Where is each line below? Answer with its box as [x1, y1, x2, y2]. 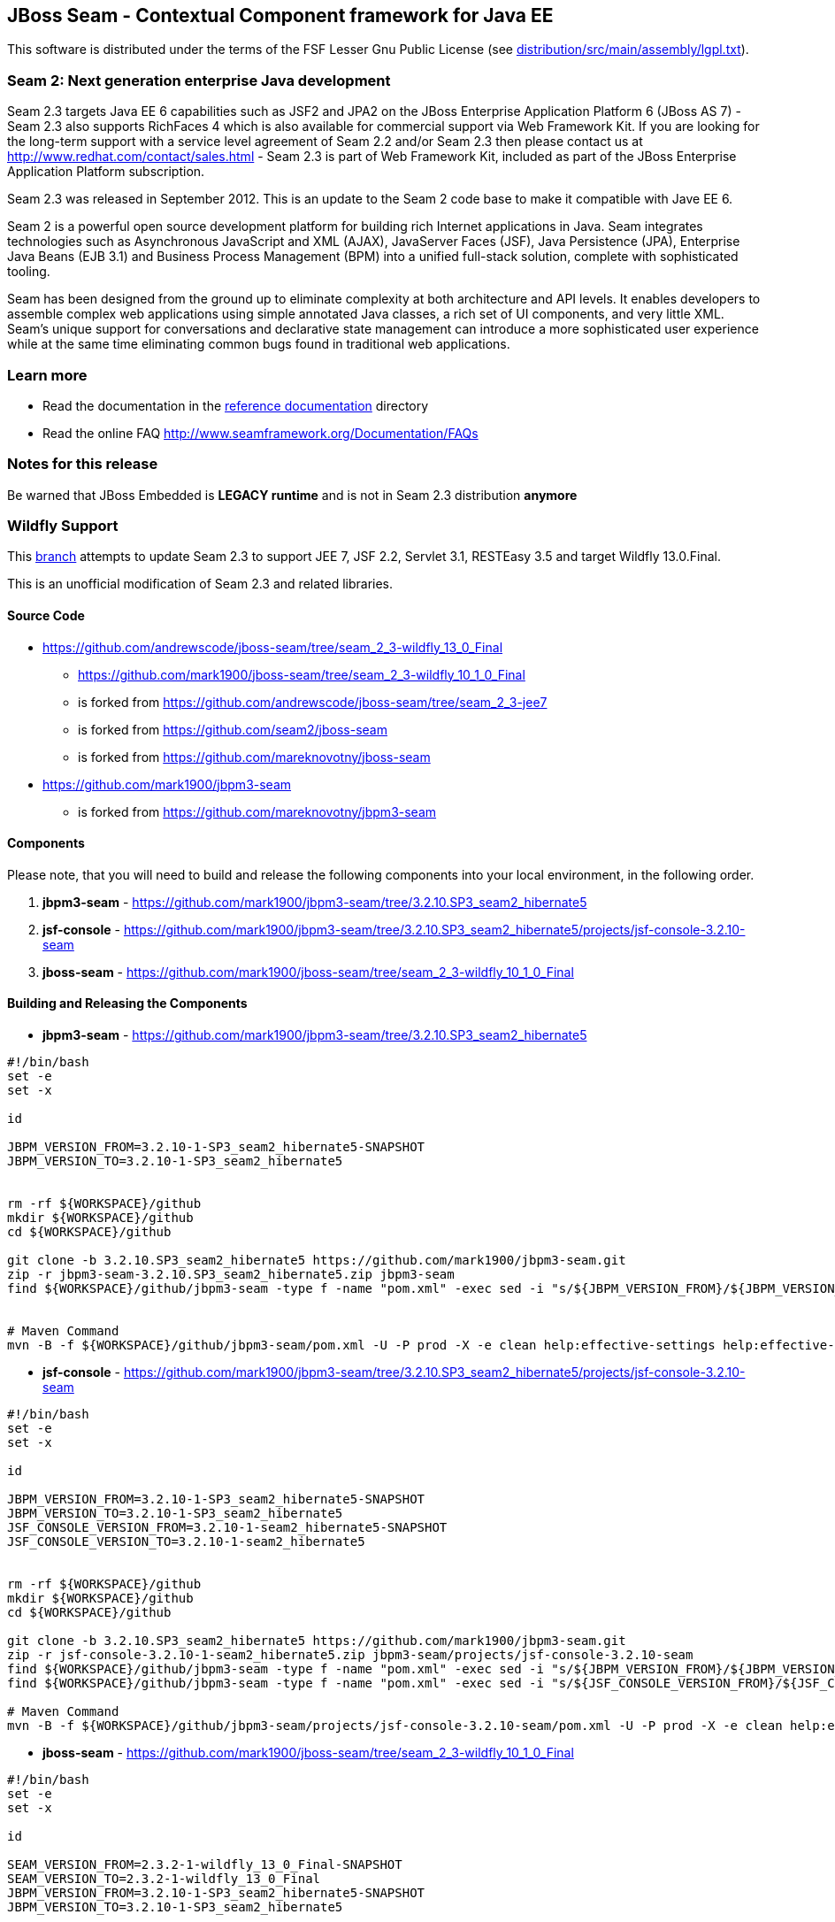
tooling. [7, 264, 50, 280]
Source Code [7, 608, 85, 624]
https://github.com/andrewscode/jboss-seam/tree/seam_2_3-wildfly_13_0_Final [42, 639, 503, 655]
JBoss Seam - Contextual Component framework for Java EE [7, 4, 554, 27]
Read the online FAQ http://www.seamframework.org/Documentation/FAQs [42, 425, 479, 441]
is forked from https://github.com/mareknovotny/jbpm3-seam [78, 803, 437, 819]
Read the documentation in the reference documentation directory [42, 397, 429, 413]
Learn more [7, 365, 88, 384]
